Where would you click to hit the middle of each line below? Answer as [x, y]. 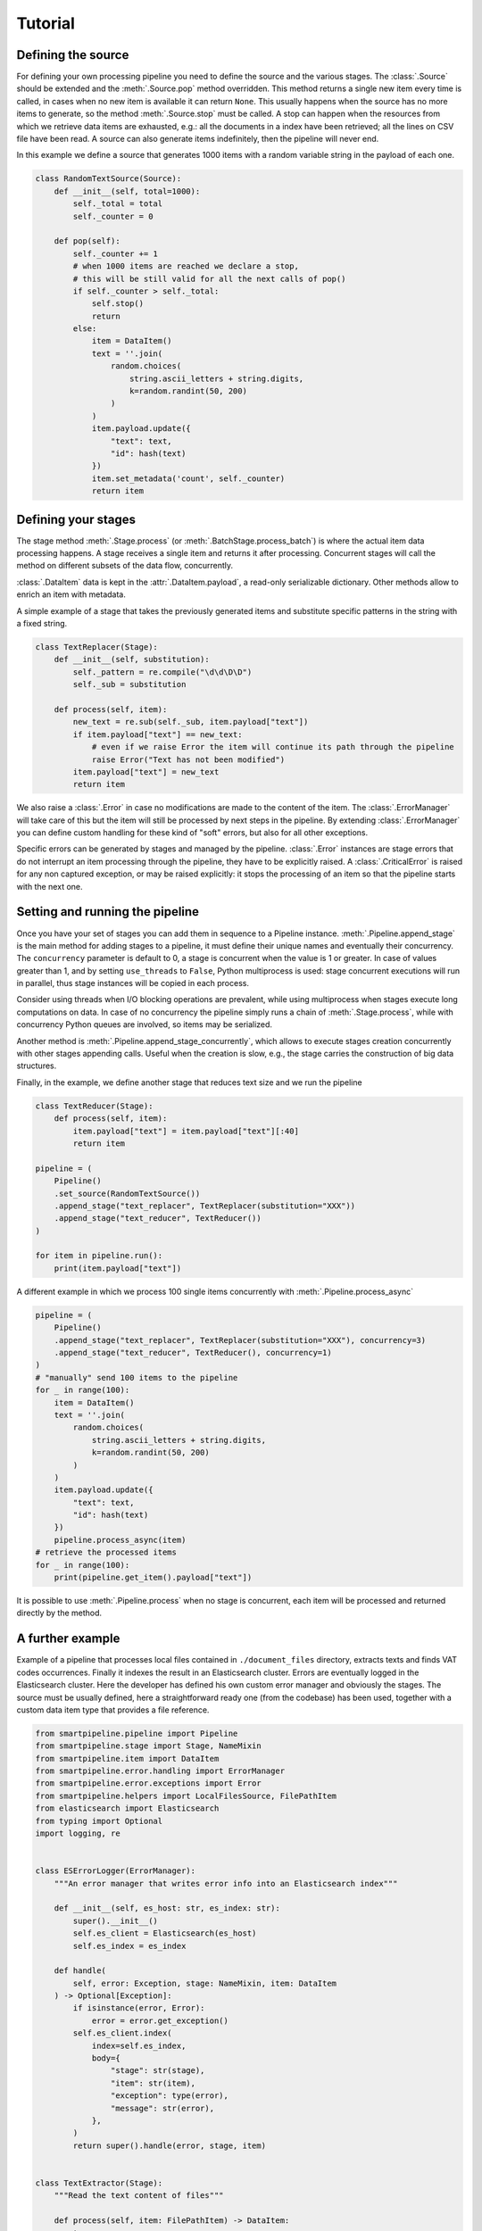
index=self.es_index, [139, 2045]
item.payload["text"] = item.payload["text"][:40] [186, 1131]
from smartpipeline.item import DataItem [127, 1758]
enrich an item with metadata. [71, 594]
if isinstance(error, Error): [139, 2008]
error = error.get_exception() [160, 2020]
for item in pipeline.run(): [99, 1256]
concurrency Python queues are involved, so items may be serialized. [144, 1024]
